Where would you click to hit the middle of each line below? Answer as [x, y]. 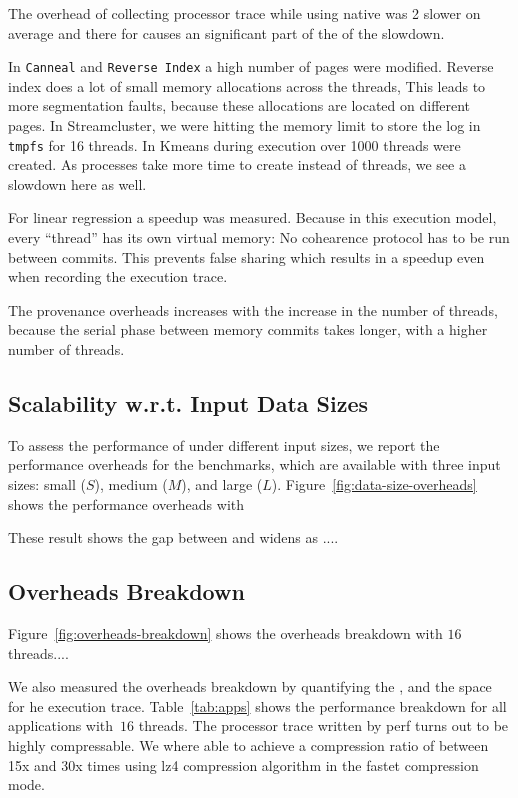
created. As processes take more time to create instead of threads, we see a [237, 164]
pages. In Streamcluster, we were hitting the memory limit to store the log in [244, 125]
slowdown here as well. [77, 183]
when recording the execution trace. [118, 276]
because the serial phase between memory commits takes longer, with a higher [248, 329]
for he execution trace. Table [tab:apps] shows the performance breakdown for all [257, 705]
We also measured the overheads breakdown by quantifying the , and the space [250, 686]
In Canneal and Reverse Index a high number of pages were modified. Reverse [251, 66]
